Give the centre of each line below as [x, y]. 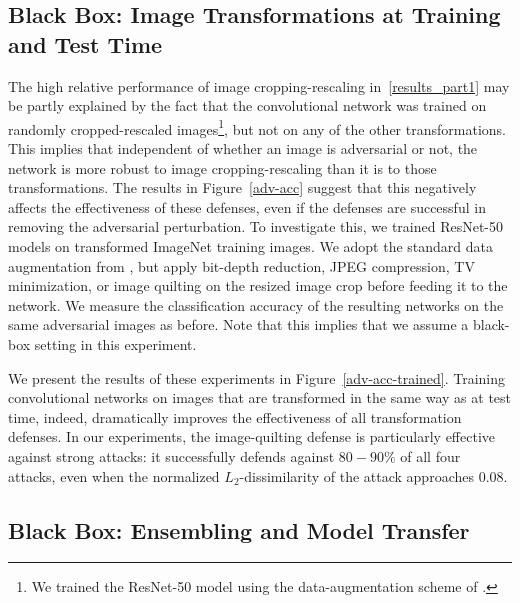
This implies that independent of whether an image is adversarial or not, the [243, 148]
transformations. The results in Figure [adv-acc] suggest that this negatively [242, 187]
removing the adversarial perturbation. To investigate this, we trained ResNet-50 [256, 226]
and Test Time [85, 43]
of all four [430, 455]
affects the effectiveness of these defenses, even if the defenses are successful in [247, 206]
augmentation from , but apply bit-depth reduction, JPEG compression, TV [241, 265]
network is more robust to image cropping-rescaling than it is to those [222, 167]
